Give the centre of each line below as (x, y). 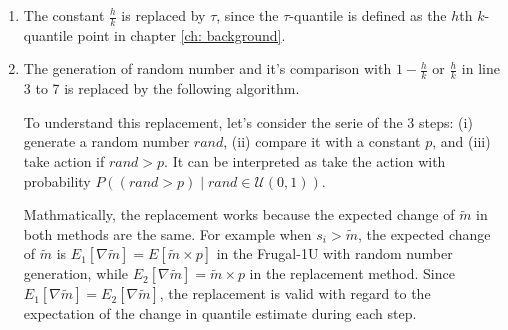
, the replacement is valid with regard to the (295, 293)
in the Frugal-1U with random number (334, 253)
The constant (64, 15)
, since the (247, 15)
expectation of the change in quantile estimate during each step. (220, 313)
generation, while (76, 273)
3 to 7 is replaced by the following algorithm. (161, 88)
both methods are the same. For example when (167, 233)
